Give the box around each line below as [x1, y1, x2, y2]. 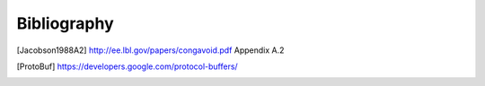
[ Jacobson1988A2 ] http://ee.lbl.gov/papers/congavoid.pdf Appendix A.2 [16, 45, 285, 56]
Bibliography [16, 13, 114, 33]
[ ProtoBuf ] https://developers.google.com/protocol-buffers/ [16, 61, 238, 72]
